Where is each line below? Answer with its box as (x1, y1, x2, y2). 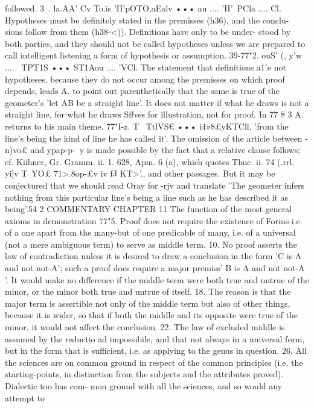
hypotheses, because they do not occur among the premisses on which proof (5, 72, 285, 85)
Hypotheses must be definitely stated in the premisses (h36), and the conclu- (5, 13, 289, 26)
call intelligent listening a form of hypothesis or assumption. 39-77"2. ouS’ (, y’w (5, 49, 302, 61)
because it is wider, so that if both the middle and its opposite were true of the (5, 309, 298, 321)
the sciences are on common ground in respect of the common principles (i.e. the (5, 356, 303, 368)
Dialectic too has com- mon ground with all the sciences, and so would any (5, 380, 283, 392)
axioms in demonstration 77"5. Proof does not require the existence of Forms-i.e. (5, 214, 303, 227)
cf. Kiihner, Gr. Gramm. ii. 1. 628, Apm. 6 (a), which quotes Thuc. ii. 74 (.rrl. (5, 155, 295, 168)
